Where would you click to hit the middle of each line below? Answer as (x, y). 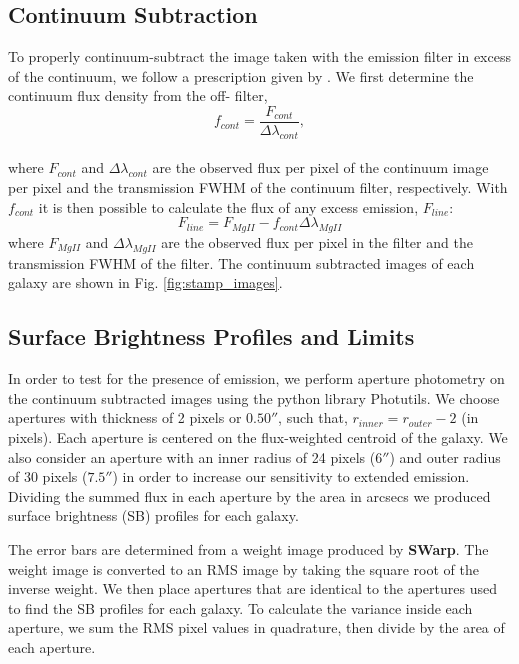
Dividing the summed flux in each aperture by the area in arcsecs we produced (249, 495)
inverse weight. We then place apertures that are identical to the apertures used (252, 588)
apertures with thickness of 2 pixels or (125, 417)
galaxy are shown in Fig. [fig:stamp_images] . (145, 282)
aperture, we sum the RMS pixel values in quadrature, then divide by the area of (256, 627)
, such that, (313, 417)
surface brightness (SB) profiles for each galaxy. (153, 515)
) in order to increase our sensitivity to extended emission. (291, 476)
